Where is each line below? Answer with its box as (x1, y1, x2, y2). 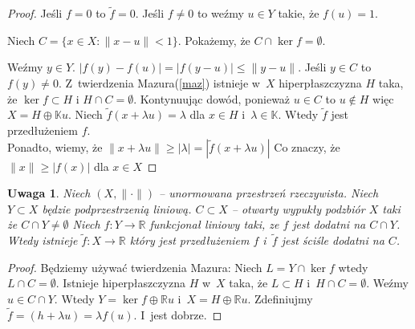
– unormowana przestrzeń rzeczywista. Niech (159, 185, 379, 201)
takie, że (278, 5, 319, 22)
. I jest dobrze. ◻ (133, 306, 222, 323)
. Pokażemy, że (177, 31, 250, 48)
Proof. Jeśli (7, 5, 63, 22)
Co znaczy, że (274, 138, 340, 155)
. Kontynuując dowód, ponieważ (133, 90, 291, 107)
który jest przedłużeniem (129, 232, 250, 249)
